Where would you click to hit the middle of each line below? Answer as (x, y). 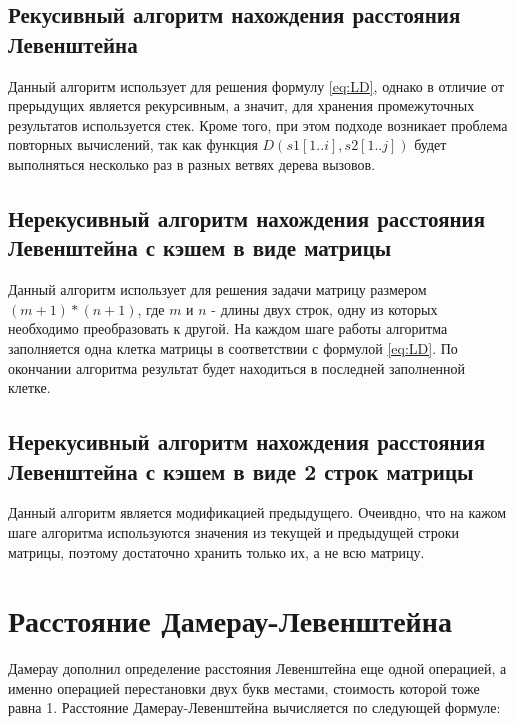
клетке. (29, 387)
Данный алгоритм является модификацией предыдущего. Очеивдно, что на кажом (257, 512)
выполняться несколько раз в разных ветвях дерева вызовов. (192, 163)
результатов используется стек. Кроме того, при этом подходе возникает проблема (258, 124)
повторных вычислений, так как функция (133, 144)
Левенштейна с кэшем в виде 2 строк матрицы (241, 470)
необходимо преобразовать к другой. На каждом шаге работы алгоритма (228, 328)
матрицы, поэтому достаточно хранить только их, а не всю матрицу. (216, 551)
